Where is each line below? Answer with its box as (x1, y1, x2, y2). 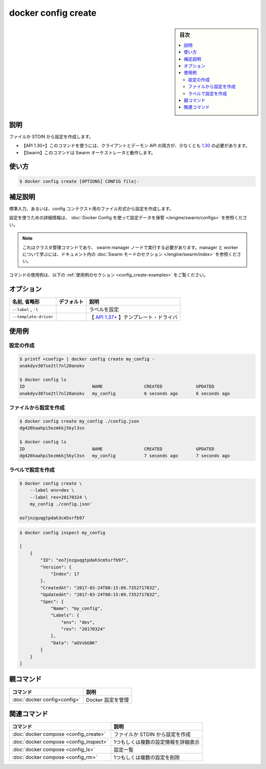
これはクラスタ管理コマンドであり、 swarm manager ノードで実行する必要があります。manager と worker (22, 244, 238, 250)
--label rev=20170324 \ (30, 494, 87, 500)
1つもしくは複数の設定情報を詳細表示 (113, 739, 200, 746)
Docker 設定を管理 (86, 696, 129, 703)
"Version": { (40, 564, 72, 570)
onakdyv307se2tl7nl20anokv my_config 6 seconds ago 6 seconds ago (19, 391, 230, 396)
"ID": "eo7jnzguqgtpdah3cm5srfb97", (40, 557, 129, 563)
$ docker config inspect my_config (19, 530, 105, 535)
